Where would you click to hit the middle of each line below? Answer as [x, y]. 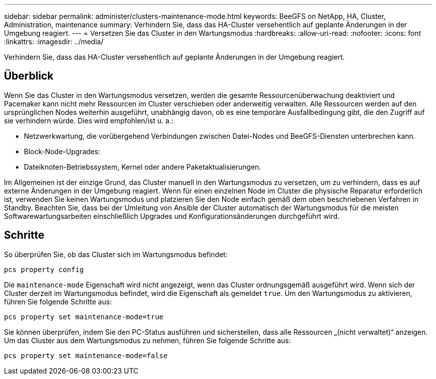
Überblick [29, 76]
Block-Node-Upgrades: [62, 151]
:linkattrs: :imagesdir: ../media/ [54, 42]
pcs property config [44, 269]
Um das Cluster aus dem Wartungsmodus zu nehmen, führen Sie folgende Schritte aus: [148, 340]
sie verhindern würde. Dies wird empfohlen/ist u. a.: [89, 120]
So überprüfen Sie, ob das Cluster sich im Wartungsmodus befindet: [116, 254]
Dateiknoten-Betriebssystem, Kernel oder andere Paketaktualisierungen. [143, 167]
